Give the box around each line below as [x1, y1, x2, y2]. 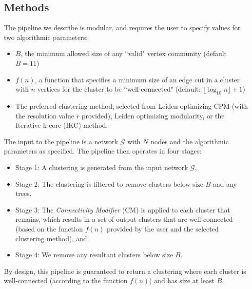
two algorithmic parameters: [4, 32, 88, 42]
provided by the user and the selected [107, 223, 219, 233]
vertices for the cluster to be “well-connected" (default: [37, 84, 201, 94]
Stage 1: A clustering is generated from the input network [15, 162, 188, 172]
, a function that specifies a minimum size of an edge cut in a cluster [35, 74, 240, 84]
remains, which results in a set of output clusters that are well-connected [15, 214, 233, 224]
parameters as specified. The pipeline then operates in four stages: [4, 146, 202, 156]
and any [213, 178, 237, 189]
